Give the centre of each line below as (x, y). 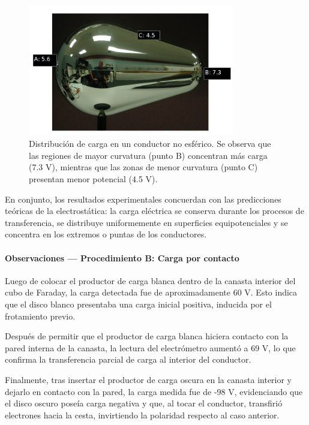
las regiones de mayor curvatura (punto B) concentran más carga (148, 155)
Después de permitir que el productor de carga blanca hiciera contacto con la (147, 336)
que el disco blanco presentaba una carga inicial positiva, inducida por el (138, 304)
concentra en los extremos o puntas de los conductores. (106, 234)
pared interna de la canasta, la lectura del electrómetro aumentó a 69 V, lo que (150, 347)
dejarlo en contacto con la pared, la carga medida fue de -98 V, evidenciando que (154, 391)
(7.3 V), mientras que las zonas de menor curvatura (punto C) (143, 167)
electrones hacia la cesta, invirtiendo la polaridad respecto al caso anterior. (142, 415)
